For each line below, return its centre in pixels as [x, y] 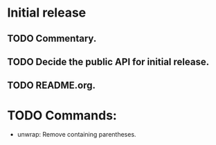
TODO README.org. [51, 86]
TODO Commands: [62, 115]
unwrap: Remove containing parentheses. [76, 135]
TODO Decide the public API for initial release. [108, 61]
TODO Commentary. [52, 39]
